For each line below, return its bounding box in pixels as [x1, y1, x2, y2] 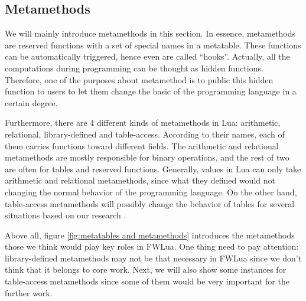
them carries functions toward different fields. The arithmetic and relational [5, 139, 279, 152]
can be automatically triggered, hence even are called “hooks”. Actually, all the [5, 50, 290, 63]
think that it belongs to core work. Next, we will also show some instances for [5, 263, 287, 276]
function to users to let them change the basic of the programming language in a [5, 85, 297, 97]
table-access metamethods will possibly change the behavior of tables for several [5, 197, 295, 210]
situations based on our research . [5, 209, 126, 221]
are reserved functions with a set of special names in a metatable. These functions [5, 38, 301, 51]
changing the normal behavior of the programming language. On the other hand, [5, 185, 297, 198]
